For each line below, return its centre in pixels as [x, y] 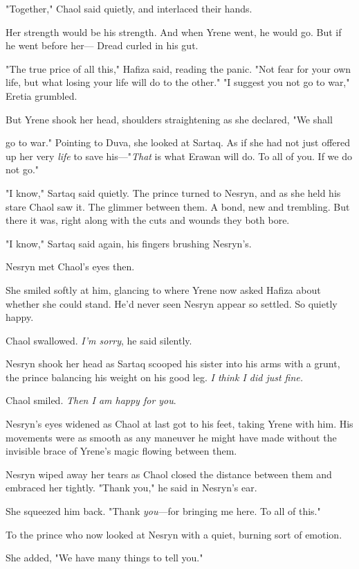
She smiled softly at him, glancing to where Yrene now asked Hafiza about [163, 289]
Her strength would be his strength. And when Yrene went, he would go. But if [174, 32]
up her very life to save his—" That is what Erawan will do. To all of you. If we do [179, 156]
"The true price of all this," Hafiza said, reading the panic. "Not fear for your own [178, 68]
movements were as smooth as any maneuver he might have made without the [171, 437]
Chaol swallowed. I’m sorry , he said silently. [99, 340]
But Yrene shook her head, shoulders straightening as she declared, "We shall [169, 119]
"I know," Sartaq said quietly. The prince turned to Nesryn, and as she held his [173, 192]
